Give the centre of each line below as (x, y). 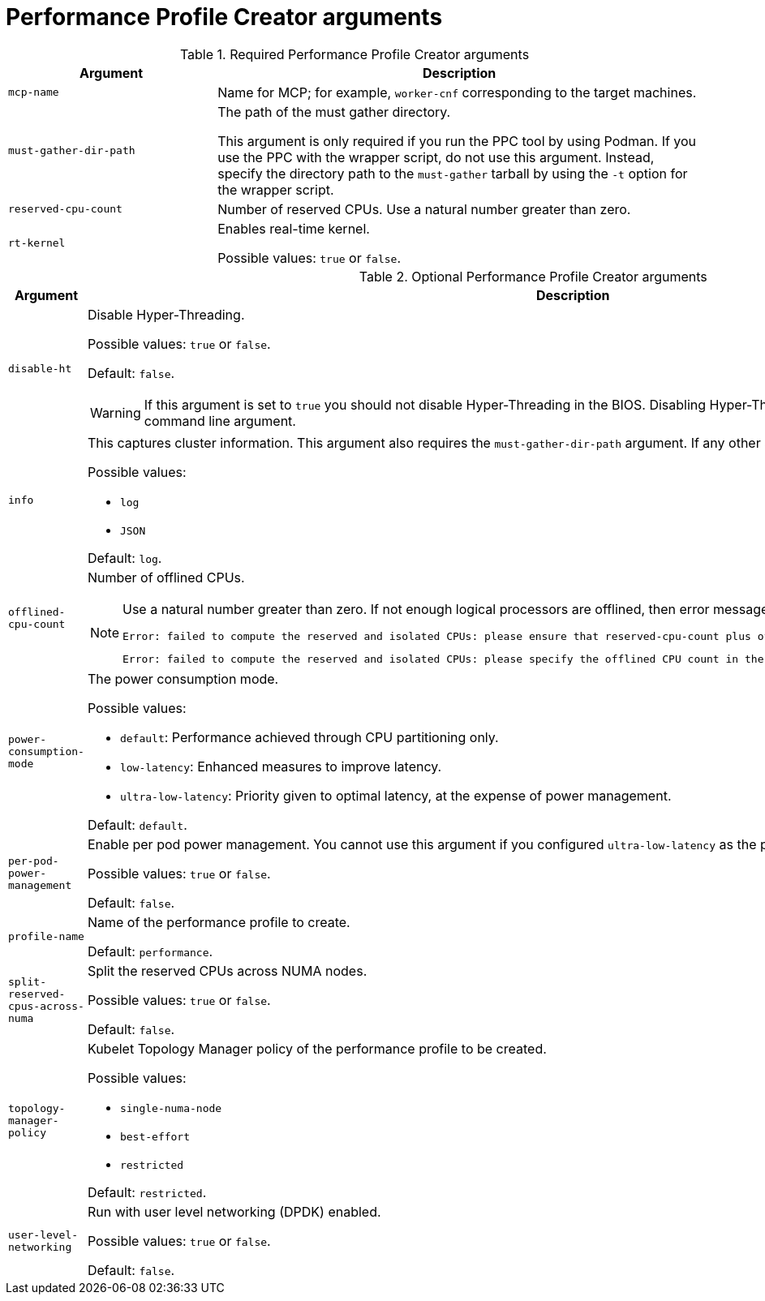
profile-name (46, 937)
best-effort (155, 1136)
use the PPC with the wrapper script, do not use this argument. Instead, (436, 157)
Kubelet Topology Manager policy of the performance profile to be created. (317, 1048)
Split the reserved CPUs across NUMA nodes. (227, 970)
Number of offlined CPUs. (166, 577)
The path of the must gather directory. (334, 112)
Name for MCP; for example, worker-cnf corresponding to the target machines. (457, 92)
